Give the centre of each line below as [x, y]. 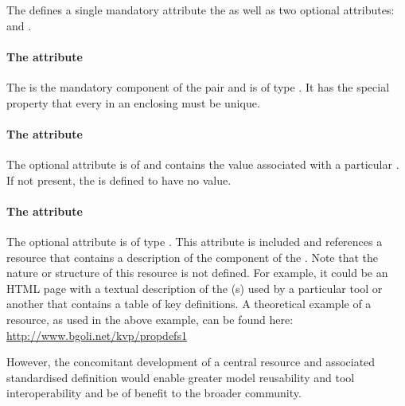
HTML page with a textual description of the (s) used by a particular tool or [195, 288]
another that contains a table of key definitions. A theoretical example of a [189, 304]
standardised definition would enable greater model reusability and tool [181, 377]
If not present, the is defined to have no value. [119, 180]
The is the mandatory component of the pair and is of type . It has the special [198, 86]
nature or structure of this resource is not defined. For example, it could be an [197, 273]
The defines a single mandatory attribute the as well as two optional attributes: [201, 10]
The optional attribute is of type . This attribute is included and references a [195, 241]
